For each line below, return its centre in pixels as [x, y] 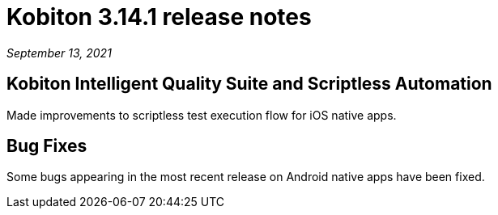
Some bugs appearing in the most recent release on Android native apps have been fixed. [246, 177]
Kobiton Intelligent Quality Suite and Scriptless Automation [249, 84]
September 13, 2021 [59, 53]
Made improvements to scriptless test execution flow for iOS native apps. [202, 115]
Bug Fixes [47, 146]
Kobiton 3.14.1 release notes [159, 17]
